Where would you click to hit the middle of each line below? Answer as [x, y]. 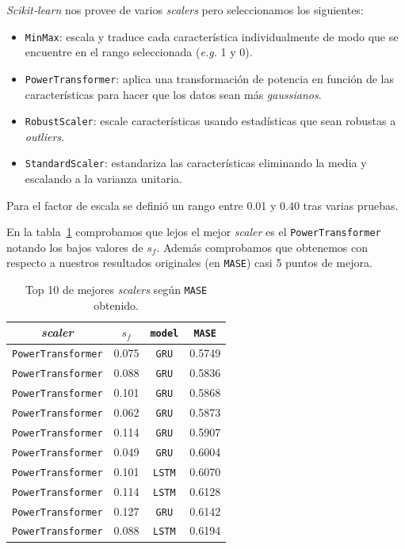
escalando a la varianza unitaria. [103, 178]
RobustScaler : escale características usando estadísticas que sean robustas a [210, 121]
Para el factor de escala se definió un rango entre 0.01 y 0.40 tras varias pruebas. [202, 205]
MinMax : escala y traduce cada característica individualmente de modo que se [212, 36]
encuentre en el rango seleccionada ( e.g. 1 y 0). [139, 52]
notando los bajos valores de [75, 247]
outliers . [44, 136]
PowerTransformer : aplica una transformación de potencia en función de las [209, 78]
